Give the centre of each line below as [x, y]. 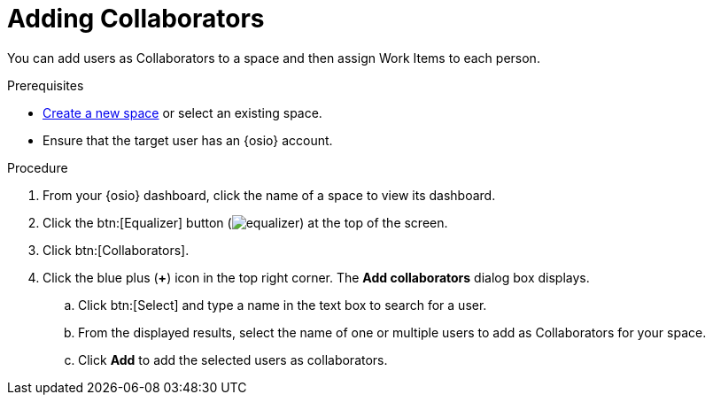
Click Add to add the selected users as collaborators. [233, 359]
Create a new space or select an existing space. [182, 112]
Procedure [38, 167]
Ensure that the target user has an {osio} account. [188, 140]
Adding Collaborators [136, 19]
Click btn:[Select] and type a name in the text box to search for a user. [283, 305]
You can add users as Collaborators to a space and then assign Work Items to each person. [274, 58]
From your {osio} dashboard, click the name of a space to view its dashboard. [269, 195]
